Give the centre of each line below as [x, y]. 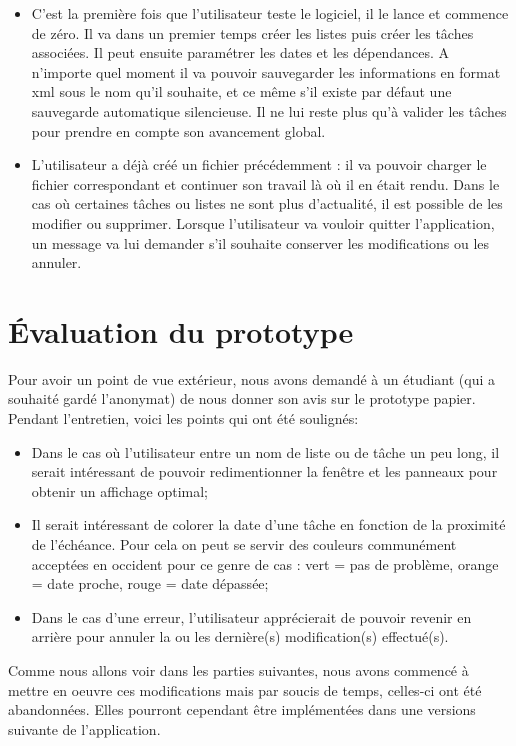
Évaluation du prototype [181, 330]
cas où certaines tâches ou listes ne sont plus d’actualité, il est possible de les [267, 203]
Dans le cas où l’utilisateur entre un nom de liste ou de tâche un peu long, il [265, 451]
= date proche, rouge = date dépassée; [150, 583]
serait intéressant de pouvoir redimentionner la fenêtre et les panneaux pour [264, 471]
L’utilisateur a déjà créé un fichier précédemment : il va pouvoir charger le [259, 164]
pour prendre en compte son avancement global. [178, 130]
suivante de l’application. [84, 728]
